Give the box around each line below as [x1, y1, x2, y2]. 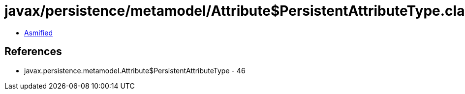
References [4, 45, 62, 58]
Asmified [24, 28, 53, 37]
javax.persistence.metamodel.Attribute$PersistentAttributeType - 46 [24, 66, 246, 75]
